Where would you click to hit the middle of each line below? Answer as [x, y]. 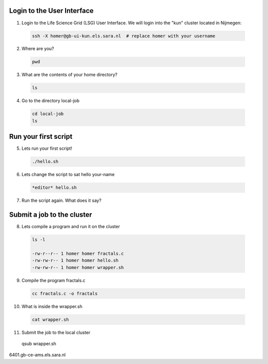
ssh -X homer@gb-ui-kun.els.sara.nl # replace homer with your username [124, 36]
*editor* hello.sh [54, 188]
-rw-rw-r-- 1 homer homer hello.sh [75, 261]
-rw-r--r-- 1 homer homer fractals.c [78, 253]
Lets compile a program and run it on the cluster [71, 227]
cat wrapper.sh [50, 319]
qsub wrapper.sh [39, 344]
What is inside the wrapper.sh [52, 306]
